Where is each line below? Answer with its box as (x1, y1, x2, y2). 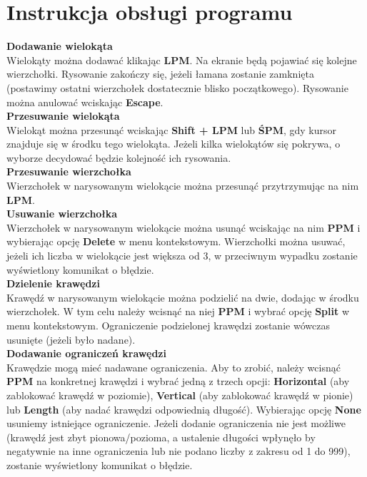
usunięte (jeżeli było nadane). (6, 332, 136, 347)
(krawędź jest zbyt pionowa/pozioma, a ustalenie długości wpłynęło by (6, 429, 316, 444)
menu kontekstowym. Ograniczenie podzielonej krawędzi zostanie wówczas (6, 318, 330, 332)
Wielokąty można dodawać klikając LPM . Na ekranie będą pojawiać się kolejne (6, 52, 357, 67)
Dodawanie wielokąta (6, 39, 113, 53)
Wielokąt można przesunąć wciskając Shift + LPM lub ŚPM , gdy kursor (6, 122, 337, 137)
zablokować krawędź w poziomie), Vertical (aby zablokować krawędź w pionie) (6, 387, 353, 402)
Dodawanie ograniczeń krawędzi (6, 346, 166, 361)
